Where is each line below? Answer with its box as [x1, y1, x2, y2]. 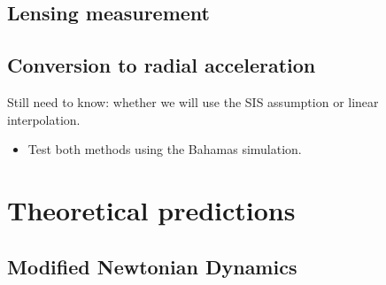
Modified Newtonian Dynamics [7, 252, 297, 280]
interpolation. [7, 110, 81, 128]
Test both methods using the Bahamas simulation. [27, 140, 302, 158]
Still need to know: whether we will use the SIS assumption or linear [7, 92, 379, 111]
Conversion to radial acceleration [7, 51, 316, 79]
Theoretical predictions [7, 191, 296, 227]
